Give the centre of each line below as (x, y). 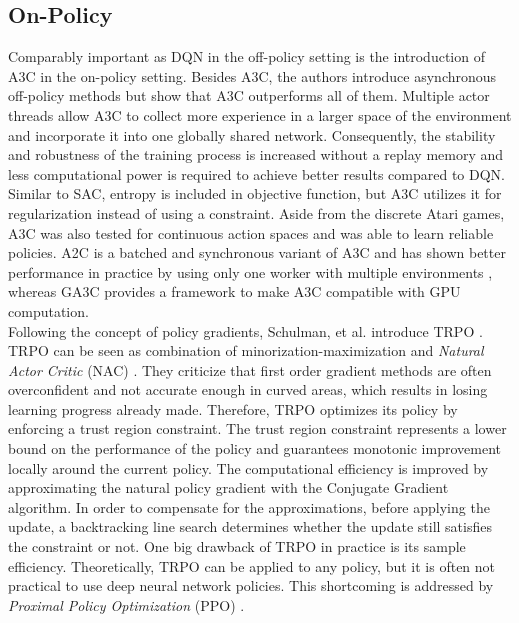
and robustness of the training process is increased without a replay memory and (256, 154)
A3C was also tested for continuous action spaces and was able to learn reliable (251, 232)
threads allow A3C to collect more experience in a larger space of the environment (260, 114)
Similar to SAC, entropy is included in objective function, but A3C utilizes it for (255, 193)
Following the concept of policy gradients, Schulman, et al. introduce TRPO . (245, 330)
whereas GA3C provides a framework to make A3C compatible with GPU (234, 291)
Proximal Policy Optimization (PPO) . (126, 604)
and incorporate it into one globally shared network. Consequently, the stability (252, 134)
